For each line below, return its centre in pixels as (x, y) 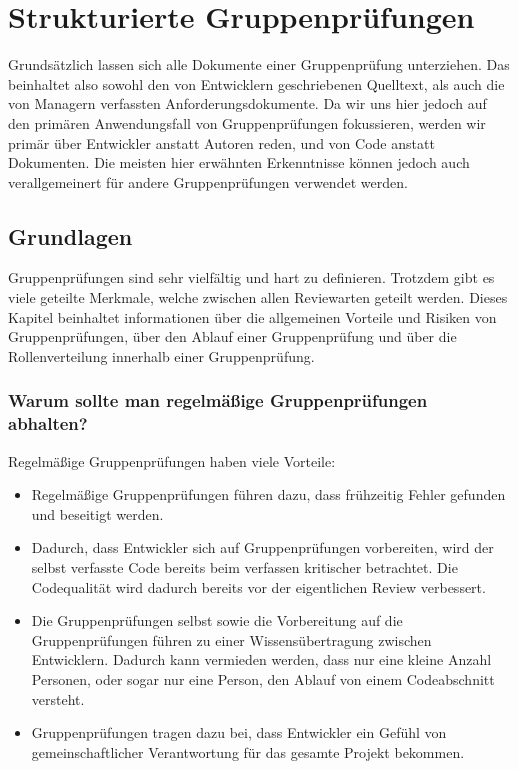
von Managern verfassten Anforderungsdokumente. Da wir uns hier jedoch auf (247, 103)
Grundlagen (70, 235)
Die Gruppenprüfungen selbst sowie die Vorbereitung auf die (217, 620)
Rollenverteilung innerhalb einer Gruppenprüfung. (161, 355)
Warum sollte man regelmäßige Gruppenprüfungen (218, 400)
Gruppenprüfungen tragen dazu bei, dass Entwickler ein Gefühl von (239, 732)
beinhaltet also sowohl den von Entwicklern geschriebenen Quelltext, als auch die (256, 83)
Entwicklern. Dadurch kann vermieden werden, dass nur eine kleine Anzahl (261, 659)
